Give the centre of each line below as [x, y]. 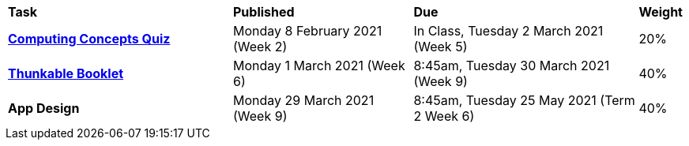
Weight [661, 12]
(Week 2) [260, 47]
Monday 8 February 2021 [308, 31]
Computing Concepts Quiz [89, 39]
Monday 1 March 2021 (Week [319, 66]
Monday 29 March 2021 [304, 100]
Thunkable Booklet [66, 73]
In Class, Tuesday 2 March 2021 [508, 31]
